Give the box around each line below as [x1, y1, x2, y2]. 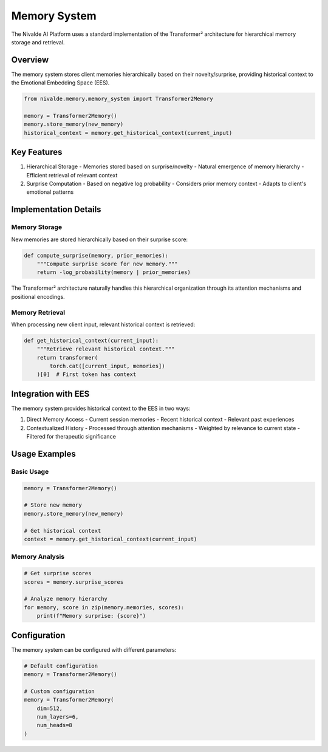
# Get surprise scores [24, 570, 92, 577]
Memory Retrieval [11, 308, 66, 316]
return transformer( [36, 354, 98, 361]
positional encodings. [11, 293, 65, 300]
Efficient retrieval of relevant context [26, 171, 118, 179]
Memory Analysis [11, 553, 65, 561]
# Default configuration [24, 662, 98, 669]
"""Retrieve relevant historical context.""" [36, 346, 175, 352]
